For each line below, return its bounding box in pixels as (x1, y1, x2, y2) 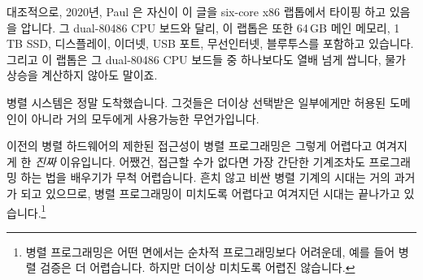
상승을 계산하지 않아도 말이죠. (7, 67, 158, 84)
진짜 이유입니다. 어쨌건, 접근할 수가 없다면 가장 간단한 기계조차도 (35, 153, 365, 170)
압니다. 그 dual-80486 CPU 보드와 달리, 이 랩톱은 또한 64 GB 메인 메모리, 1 (20, 19, 400, 36)
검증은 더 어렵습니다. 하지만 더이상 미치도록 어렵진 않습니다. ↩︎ (40, 259, 355, 276)
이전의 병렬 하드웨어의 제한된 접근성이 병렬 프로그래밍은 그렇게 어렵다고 (7, 137, 373, 154)
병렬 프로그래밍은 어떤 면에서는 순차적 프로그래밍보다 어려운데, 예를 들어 (25, 243, 395, 260)
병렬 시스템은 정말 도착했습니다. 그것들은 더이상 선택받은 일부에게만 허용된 (7, 93, 386, 110)
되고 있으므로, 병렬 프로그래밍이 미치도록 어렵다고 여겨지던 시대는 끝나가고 (20, 184, 400, 201)
